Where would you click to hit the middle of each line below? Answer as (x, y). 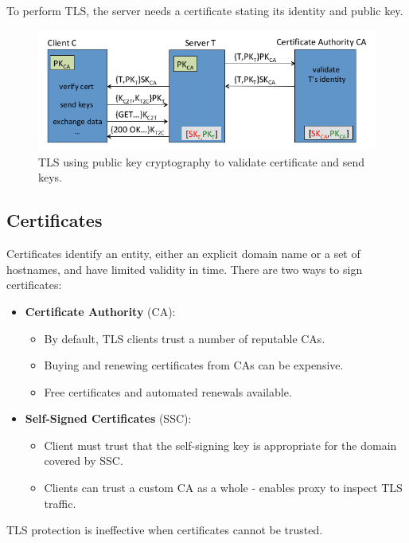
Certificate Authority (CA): (100, 311)
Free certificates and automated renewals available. (168, 391)
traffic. (60, 503)
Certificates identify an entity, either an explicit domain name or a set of (183, 254)
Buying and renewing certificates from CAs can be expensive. (194, 365)
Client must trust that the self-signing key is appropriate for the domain (220, 445)
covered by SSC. (84, 461)
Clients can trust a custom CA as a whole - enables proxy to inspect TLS (223, 488)
